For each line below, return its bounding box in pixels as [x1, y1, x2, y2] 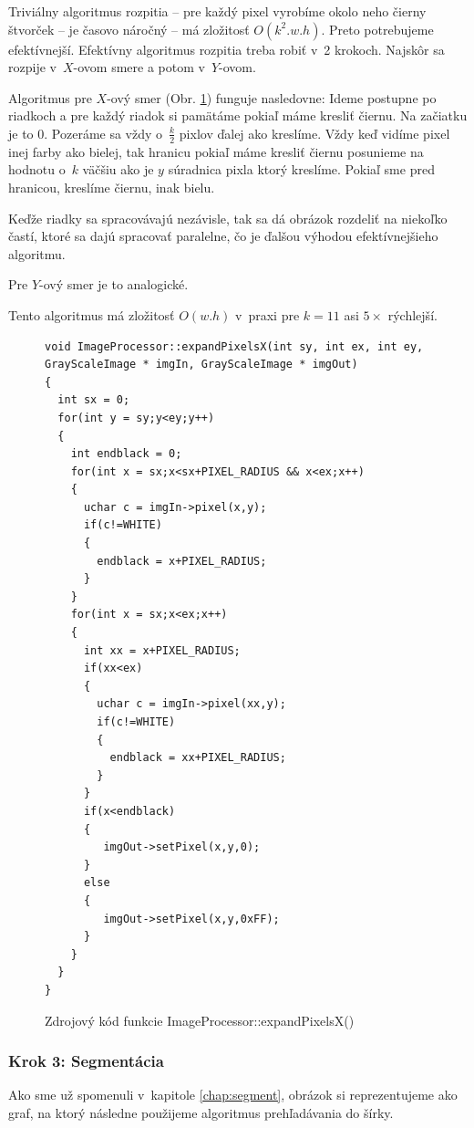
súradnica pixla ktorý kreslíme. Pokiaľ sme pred [168, 160, 435, 179]
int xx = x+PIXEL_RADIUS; [83, 643, 241, 657]
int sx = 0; [57, 393, 130, 407]
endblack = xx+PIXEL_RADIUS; [109, 751, 286, 765]
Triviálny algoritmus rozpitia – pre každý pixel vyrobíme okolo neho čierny [8, 2, 427, 20]
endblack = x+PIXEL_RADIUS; [97, 554, 267, 568]
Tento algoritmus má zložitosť [8, 305, 175, 324]
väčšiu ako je [82, 160, 154, 179]
